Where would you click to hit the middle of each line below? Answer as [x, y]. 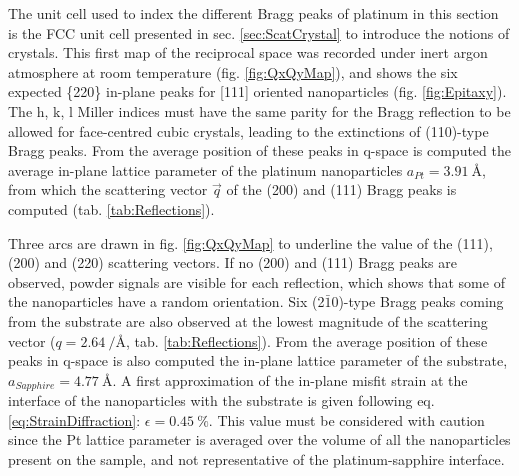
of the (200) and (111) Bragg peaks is [341, 189]
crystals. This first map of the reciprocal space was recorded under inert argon [248, 52]
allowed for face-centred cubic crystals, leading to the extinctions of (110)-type [248, 130]
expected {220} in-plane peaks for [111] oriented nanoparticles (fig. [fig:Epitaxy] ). [257, 91]
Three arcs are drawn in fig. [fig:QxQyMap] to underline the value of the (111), [250, 242]
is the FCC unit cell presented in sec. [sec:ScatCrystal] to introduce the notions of [259, 32]
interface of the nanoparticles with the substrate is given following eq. [221, 400]
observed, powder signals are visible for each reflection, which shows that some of [256, 281]
